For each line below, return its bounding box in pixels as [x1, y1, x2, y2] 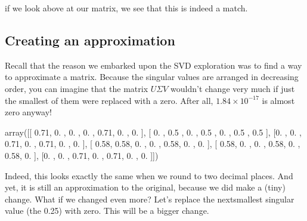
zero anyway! [5, 106, 52, 118]
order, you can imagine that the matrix [5, 82, 148, 94]
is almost [262, 94, 295, 106]
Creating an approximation [5, 30, 175, 49]
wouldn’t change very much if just [170, 82, 295, 94]
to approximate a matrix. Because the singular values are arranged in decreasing [5, 70, 299, 83]
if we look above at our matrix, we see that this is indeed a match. [5, 2, 248, 14]
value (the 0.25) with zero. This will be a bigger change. [5, 204, 209, 217]
